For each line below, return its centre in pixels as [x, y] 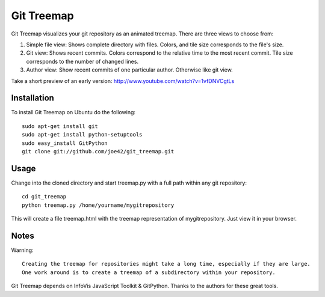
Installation [32, 98]
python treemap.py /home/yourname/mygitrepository [98, 205]
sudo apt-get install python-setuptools [82, 135]
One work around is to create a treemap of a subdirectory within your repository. [149, 272]
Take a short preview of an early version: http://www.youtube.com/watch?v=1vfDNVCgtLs [123, 81]
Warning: [22, 250]
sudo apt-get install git [60, 126]
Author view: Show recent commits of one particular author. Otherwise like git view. [129, 70]
